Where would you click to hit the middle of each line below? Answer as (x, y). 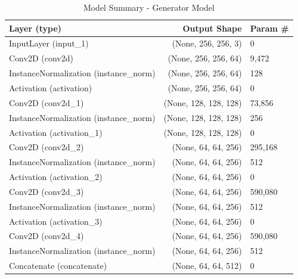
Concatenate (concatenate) (58, 266)
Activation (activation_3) (56, 221)
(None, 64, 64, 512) (207, 266)
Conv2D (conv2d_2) (46, 147)
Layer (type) (35, 28)
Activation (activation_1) (56, 132)
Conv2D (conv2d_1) (46, 102)
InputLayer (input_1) (49, 43)
